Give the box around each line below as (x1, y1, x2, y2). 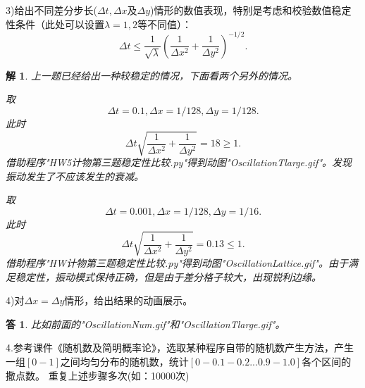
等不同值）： (137, 16, 192, 31)
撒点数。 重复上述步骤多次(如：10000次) (6, 368, 190, 382)
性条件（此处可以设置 (6, 16, 104, 31)
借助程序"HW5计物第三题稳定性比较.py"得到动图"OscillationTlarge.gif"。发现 (6, 155, 352, 170)
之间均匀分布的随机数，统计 (60, 353, 189, 368)
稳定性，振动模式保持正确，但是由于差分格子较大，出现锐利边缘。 (15, 269, 321, 284)
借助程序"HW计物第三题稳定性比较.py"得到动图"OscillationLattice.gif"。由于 (6, 255, 348, 270)
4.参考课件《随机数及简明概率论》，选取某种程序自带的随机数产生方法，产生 (6, 340, 354, 355)
